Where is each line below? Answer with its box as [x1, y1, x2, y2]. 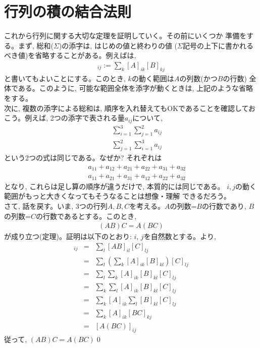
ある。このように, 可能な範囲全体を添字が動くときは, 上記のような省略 [18, 83, 253, 93]
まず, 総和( [18, 40, 54, 50]
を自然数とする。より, [143, 231, 216, 242]
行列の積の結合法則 [4, 1, 132, 22]
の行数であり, [201, 200, 246, 211]
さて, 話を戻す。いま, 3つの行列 [4, 200, 108, 211]
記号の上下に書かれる [182, 40, 253, 50]
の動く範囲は [131, 73, 174, 83]
